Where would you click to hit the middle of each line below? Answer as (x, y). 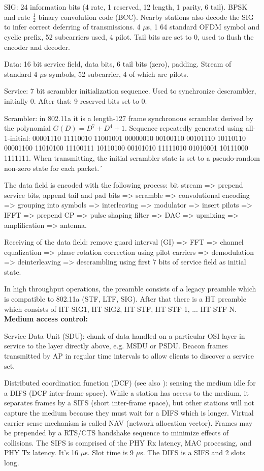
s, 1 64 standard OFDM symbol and (203, 27)
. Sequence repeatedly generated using (184, 128)
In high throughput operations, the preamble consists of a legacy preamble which (130, 289)
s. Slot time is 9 (109, 452)
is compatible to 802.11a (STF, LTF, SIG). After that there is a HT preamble (125, 299)
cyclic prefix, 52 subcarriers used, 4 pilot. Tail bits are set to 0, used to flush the (129, 37)
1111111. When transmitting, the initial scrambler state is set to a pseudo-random (132, 157)
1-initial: (17, 138)
